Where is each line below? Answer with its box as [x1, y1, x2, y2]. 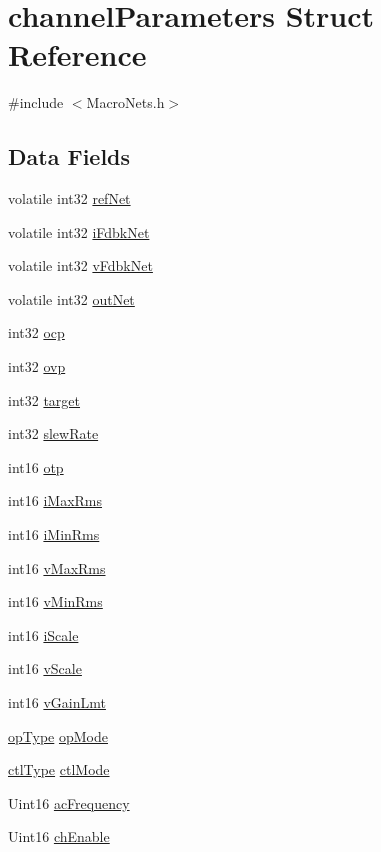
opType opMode [8, 725, 108, 746]
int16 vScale [8, 658, 82, 679]
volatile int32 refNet [8, 188, 131, 209]
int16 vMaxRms [8, 557, 106, 578]
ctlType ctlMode [8, 759, 110, 780]
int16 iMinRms [8, 524, 100, 545]
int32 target [8, 389, 81, 410]
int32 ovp [8, 356, 66, 377]
